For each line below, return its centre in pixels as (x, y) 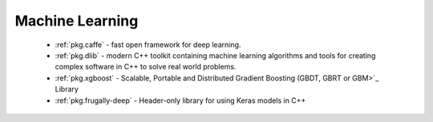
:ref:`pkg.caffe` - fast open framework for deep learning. (148, 45)
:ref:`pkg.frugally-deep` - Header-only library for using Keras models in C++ (180, 100)
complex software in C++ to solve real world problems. (146, 67)
